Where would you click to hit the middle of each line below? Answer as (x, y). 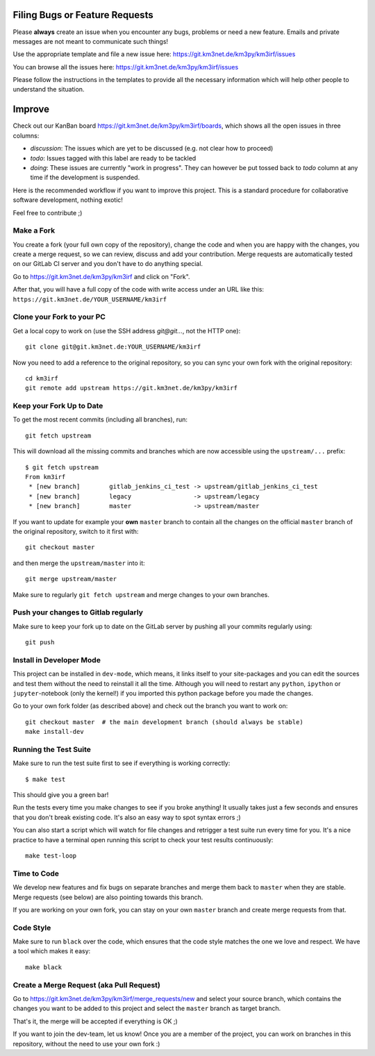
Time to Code (36, 873)
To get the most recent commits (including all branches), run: (100, 419)
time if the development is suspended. (85, 178)
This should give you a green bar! (61, 795)
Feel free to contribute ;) (48, 212)
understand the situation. (49, 90)
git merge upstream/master (71, 579)
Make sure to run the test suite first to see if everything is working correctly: (122, 763)
